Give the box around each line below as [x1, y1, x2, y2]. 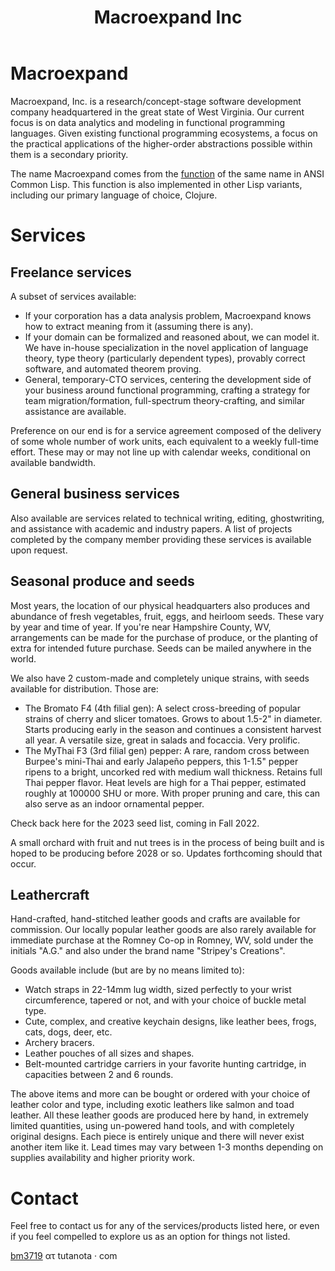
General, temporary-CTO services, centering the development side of [24, 373, 312, 385]
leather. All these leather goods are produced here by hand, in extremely [10, 1109, 309, 1121]
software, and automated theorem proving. [24, 362, 202, 375]
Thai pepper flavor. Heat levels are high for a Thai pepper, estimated [24, 776, 307, 788]
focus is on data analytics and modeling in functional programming [10, 116, 286, 128]
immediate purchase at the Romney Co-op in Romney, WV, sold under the [10, 934, 314, 946]
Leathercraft [10, 886, 90, 903]
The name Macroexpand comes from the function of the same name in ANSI [10, 167, 325, 180]
